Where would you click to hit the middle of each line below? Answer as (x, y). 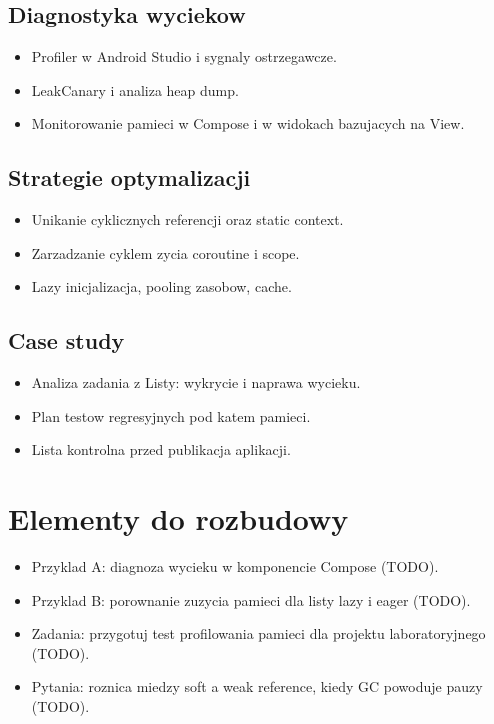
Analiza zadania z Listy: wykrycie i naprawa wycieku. (196, 382)
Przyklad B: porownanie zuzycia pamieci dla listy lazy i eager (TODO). (251, 599)
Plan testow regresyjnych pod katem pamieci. (171, 415)
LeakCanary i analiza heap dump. (135, 89)
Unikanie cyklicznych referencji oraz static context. (187, 219)
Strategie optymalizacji (129, 177)
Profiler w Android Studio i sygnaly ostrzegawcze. (184, 56)
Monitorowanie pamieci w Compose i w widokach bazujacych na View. (248, 123)
